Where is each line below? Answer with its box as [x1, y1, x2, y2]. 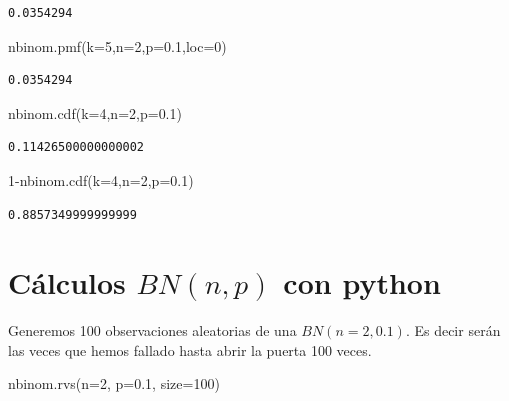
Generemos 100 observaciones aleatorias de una [8, 320, 297, 341]
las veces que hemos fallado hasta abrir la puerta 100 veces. [8, 339, 372, 360]
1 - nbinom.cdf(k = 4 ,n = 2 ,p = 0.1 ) [8, 169, 194, 190]
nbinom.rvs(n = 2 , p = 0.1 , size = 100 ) [8, 373, 220, 394]
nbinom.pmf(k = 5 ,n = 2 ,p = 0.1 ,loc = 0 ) [8, 35, 227, 56]
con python [283, 262, 441, 303]
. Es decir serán [405, 320, 501, 341]
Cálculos [8, 262, 126, 303]
